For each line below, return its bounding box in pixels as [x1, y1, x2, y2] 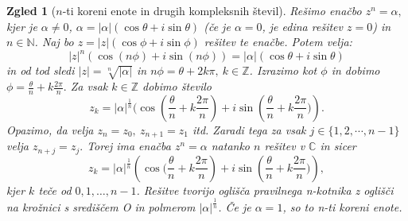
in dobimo [331, 62, 380, 79]
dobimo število [142, 78, 212, 95]
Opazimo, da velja [6, 121, 94, 138]
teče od [38, 181, 72, 198]
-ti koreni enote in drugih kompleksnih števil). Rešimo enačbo [62, 2, 362, 18]
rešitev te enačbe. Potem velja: [204, 33, 352, 50]
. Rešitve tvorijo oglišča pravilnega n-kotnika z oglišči [136, 181, 394, 198]
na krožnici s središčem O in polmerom [6, 198, 196, 215]
